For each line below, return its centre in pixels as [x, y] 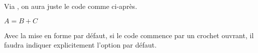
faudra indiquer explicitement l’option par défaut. [80, 45]
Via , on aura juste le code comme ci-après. [71, 6]
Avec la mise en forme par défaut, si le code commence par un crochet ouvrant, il [129, 35]
